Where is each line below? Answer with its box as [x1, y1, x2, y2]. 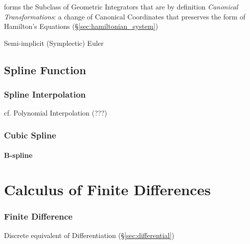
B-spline [4, 150, 33, 160]
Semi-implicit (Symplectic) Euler [4, 37, 104, 48]
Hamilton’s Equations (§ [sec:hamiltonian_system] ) [4, 21, 158, 31]
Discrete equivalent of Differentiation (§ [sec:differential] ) [4, 230, 174, 240]
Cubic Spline [4, 128, 56, 141]
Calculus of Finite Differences [4, 179, 211, 200]
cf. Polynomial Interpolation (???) [4, 108, 107, 118]
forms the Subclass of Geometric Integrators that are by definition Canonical [4, 1, 238, 11]
